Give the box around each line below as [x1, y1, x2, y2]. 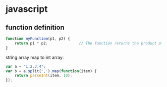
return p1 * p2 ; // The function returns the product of [14, 41, 164, 45]
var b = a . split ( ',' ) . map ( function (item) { [5, 68, 97, 74]
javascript [5, 3, 48, 15]
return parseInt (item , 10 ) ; [14, 73, 72, 78]
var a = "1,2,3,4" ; [5, 64, 46, 69]
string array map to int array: [5, 54, 64, 60]
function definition [5, 23, 65, 32]
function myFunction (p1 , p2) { [5, 36, 70, 41]
